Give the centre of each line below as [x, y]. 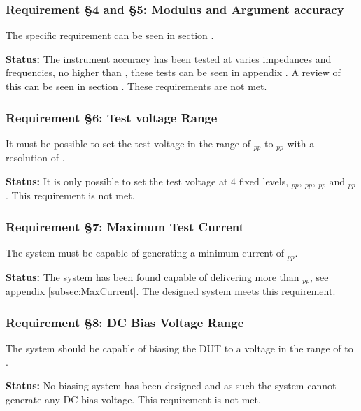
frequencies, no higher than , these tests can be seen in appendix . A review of [173, 72]
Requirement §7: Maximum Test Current [125, 226]
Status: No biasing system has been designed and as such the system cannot [171, 385]
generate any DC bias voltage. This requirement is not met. [133, 399]
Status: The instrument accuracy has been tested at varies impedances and [169, 58]
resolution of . [35, 158]
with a [301, 143]
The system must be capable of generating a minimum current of [145, 253]
